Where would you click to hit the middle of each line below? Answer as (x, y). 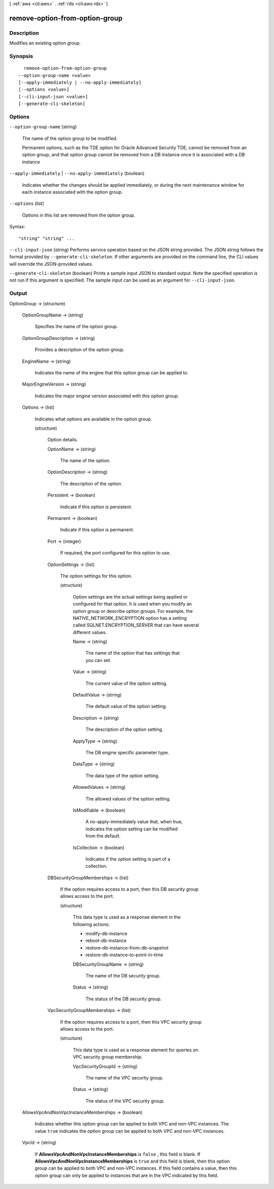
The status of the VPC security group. (125, 1101)
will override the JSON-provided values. (51, 264)
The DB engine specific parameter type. (127, 753)
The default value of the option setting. (126, 706)
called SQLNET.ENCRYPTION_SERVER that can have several (136, 625)
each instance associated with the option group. (72, 192)
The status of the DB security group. (124, 999)
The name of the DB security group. (123, 975)
